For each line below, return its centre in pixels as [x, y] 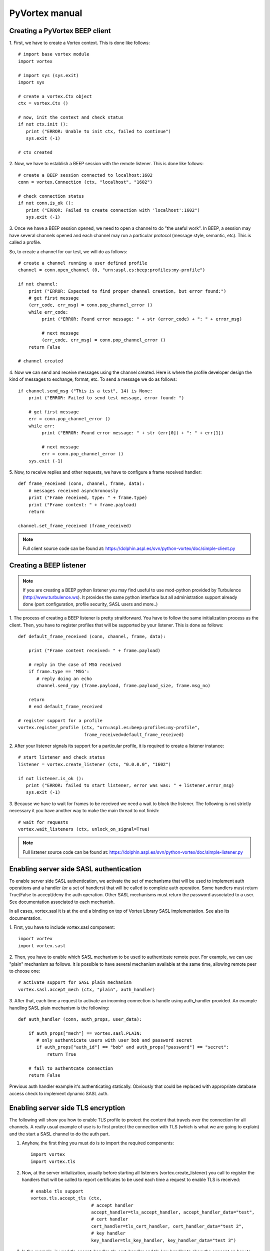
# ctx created [35, 152]
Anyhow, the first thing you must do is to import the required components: [98, 1143]
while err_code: [48, 312]
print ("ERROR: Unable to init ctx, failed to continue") [98, 131]
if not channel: [38, 284]
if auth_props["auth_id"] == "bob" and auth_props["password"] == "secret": [133, 1047]
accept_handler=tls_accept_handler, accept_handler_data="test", [173, 1212]
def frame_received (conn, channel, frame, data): [81, 484]
